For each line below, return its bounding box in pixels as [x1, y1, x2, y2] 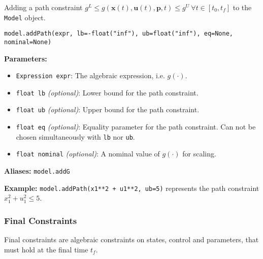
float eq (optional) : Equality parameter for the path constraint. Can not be [16, 121, 256, 132]
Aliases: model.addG [4, 166, 70, 176]
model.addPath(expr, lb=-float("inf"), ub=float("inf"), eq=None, [4, 30, 234, 38]
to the [233, 2, 252, 12]
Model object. [4, 12, 46, 22]
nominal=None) [4, 38, 52, 46]
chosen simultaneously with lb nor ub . [16, 131, 135, 142]
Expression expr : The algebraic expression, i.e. [16, 70, 165, 81]
